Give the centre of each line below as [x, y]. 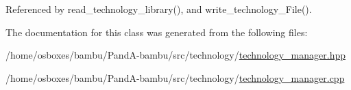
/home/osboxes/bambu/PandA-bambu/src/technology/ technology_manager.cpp [175, 77]
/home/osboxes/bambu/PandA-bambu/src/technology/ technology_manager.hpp [175, 55]
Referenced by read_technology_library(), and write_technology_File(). [159, 9]
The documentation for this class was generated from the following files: [157, 32]
